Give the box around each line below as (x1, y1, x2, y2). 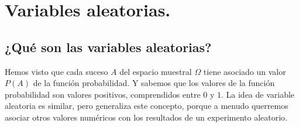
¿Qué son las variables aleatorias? (5, 37, 212, 56)
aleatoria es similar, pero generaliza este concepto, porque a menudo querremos (5, 99, 288, 112)
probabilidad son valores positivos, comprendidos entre (5, 88, 201, 100)
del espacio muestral (119, 65, 192, 77)
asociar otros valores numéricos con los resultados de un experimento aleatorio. (5, 111, 287, 123)
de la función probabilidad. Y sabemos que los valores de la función (33, 77, 275, 89)
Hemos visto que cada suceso (5, 65, 108, 77)
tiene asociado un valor (203, 65, 286, 77)
